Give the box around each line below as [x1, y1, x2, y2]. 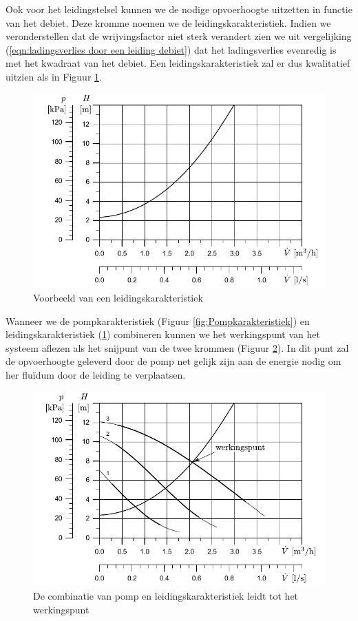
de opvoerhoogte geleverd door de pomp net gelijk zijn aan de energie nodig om [6, 354, 341, 368]
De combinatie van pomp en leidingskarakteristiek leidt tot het [33, 589, 299, 603]
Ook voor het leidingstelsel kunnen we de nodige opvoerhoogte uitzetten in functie [6, 2, 352, 16]
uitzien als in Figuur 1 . [6, 69, 102, 83]
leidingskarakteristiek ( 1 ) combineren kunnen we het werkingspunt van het [6, 327, 320, 341]
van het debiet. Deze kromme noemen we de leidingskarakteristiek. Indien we [6, 15, 331, 30]
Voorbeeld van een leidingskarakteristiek [33, 291, 203, 305]
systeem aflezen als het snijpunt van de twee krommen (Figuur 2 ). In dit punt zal [6, 340, 349, 355]
